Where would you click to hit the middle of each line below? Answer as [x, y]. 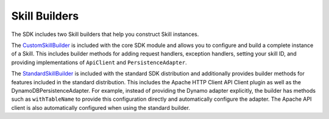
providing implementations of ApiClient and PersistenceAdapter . [99, 62]
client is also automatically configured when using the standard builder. [101, 107]
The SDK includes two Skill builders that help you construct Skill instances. [105, 34]
